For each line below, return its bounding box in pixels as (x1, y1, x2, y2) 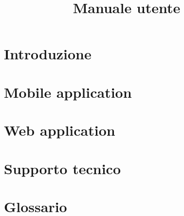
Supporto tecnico (4, 158, 121, 178)
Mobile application (4, 82, 132, 102)
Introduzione (4, 44, 92, 64)
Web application (4, 120, 115, 140)
